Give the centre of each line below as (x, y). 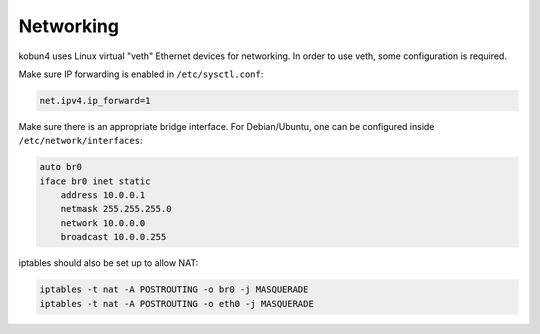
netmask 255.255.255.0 (116, 209)
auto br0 (61, 167)
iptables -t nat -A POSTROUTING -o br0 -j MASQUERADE (174, 289)
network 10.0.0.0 (103, 223)
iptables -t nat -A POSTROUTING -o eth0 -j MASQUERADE (176, 303)
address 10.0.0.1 (103, 195)
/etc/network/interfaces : (80, 141)
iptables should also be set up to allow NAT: (108, 263)
